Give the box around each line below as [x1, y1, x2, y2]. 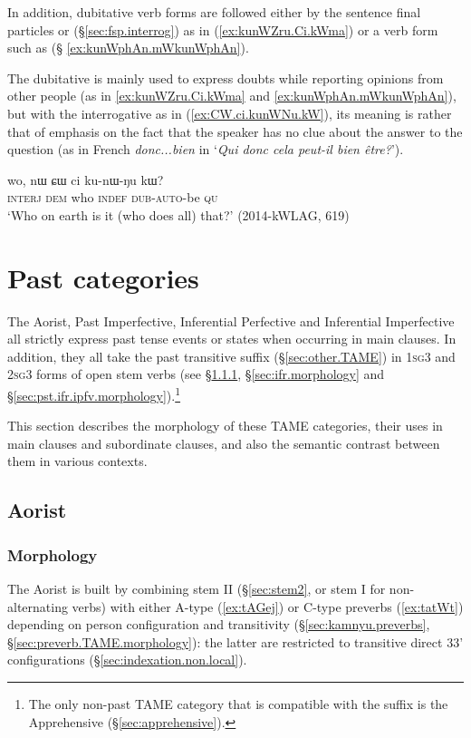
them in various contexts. [7, 452, 148, 471]
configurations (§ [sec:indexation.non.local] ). [7, 650, 247, 669]
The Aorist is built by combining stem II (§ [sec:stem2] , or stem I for [7, 579, 386, 598]
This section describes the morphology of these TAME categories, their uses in [7, 416, 443, 435]
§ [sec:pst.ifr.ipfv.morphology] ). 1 [7, 384, 181, 404]
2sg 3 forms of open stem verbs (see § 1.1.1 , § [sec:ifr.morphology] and [7, 364, 385, 384]
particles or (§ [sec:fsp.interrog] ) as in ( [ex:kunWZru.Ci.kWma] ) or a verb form [7, 20, 438, 39]
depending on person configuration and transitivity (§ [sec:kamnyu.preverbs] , [7, 615, 430, 634]
